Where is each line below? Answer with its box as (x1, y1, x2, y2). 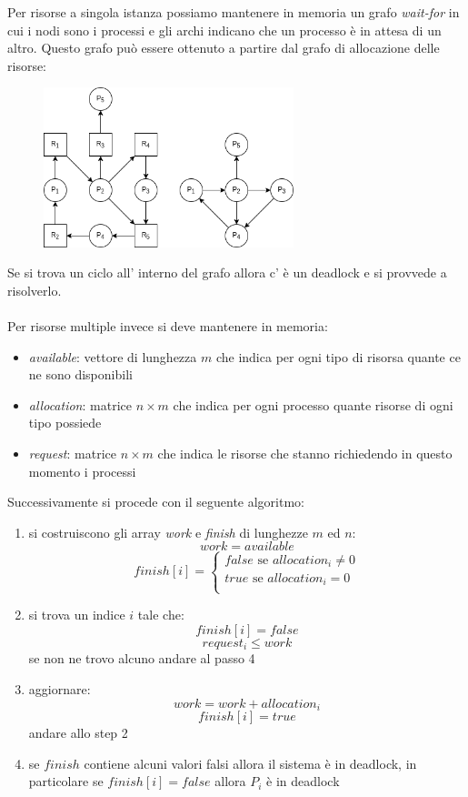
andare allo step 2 (28, 723, 128, 742)
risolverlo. (7, 280, 62, 299)
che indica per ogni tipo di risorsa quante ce (215, 347, 461, 366)
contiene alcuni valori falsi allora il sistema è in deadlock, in (84, 753, 417, 772)
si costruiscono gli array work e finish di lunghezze (28, 522, 308, 541)
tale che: (137, 605, 184, 624)
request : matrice (28, 443, 116, 462)
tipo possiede (28, 413, 102, 432)
